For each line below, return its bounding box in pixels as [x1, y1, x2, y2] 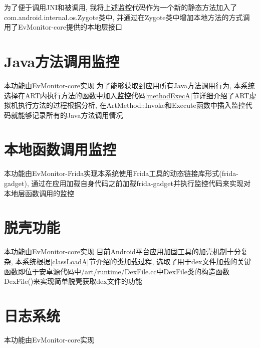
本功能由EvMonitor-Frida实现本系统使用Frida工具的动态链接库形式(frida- [4, 168, 238, 179]
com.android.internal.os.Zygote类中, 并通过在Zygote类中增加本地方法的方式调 [4, 12, 250, 22]
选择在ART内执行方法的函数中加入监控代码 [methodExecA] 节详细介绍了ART [4, 90, 249, 100]
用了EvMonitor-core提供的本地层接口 [4, 22, 122, 32]
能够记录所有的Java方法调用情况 [18, 109, 123, 120]
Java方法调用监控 [4, 51, 120, 71]
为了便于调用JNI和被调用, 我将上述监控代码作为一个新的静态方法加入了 [4, 2, 237, 12]
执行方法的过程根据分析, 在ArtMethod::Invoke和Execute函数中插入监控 [18, 100, 245, 110]
